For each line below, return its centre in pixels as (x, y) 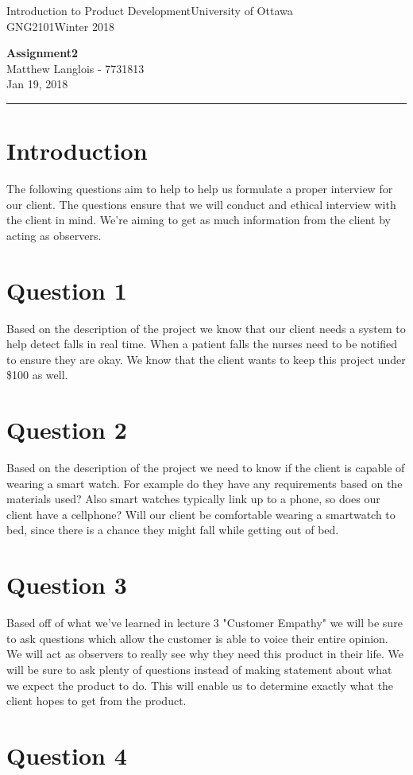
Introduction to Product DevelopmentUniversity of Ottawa (150, 10)
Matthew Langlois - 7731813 (75, 68)
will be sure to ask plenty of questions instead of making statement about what (199, 669)
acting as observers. (54, 235)
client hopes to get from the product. (96, 701)
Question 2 (67, 430)
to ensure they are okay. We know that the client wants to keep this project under (206, 359)
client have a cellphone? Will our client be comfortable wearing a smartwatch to (201, 514)
